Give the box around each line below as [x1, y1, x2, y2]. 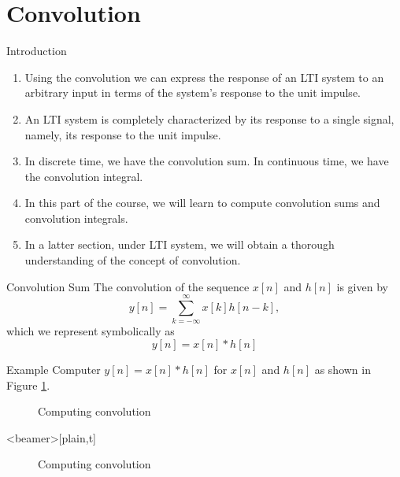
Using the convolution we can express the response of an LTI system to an [24, 68, 384, 85]
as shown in [314, 361, 371, 377]
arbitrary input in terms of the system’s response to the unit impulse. [24, 84, 361, 101]
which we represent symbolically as [6, 323, 175, 339]
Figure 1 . [6, 376, 50, 393]
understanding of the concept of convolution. [24, 252, 241, 268]
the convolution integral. [24, 168, 143, 184]
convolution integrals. [24, 209, 128, 226]
